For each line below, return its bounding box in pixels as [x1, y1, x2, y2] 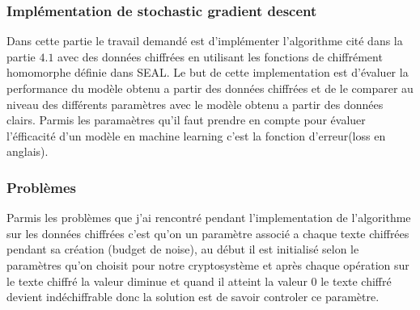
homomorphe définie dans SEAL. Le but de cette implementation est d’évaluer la [6, 64, 409, 81]
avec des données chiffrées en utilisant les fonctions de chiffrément [57, 48, 383, 65]
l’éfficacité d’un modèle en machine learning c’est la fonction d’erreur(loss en [6, 127, 386, 144]
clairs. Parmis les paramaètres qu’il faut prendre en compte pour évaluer [6, 111, 366, 128]
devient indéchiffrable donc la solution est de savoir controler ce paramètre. [6, 288, 380, 305]
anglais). [6, 143, 49, 160]
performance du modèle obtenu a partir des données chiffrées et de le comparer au [6, 80, 414, 96]
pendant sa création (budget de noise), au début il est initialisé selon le [6, 241, 359, 258]
